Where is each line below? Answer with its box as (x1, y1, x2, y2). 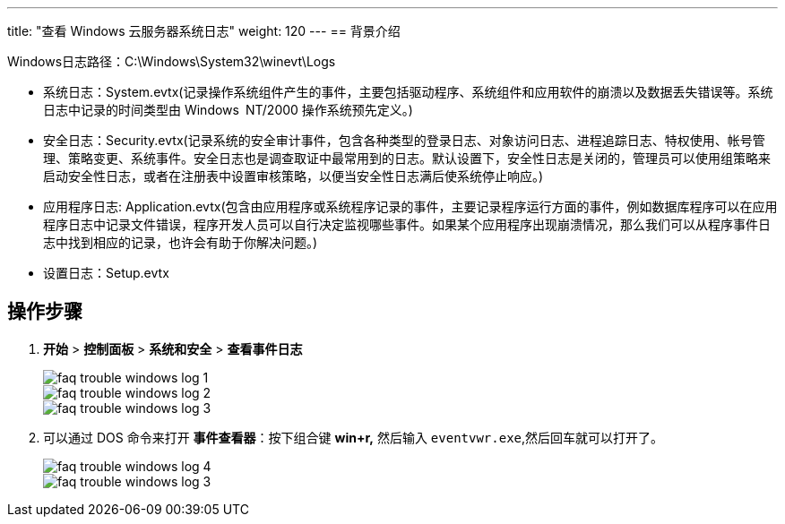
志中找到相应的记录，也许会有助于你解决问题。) (43, 235, 318, 250)
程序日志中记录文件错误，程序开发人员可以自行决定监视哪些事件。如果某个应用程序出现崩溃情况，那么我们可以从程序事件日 (43, 217, 771, 232)
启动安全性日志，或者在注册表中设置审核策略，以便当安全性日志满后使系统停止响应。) (43, 168, 544, 184)
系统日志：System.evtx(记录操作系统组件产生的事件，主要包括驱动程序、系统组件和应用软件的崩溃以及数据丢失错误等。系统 (43, 84, 773, 99)
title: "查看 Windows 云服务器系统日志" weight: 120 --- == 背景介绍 (7, 23, 401, 39)
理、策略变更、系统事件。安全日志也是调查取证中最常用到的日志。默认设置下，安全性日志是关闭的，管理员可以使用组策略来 (43, 150, 771, 166)
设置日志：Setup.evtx (43, 265, 169, 280)
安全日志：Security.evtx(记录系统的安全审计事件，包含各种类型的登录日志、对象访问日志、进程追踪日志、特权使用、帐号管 (43, 133, 765, 148)
